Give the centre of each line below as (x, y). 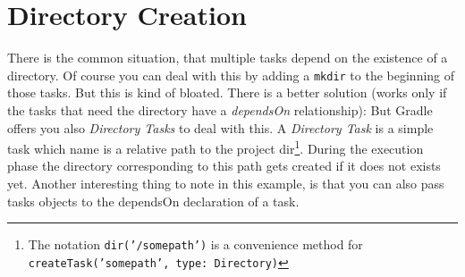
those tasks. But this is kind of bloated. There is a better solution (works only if (227, 92)
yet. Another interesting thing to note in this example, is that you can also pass (226, 183)
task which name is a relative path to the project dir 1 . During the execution (216, 147)
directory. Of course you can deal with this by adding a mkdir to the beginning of (231, 75)
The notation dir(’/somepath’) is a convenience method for (195, 244)
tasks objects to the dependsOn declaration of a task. (153, 201)
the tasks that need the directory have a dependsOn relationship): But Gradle (220, 109)
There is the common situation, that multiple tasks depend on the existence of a (228, 58)
